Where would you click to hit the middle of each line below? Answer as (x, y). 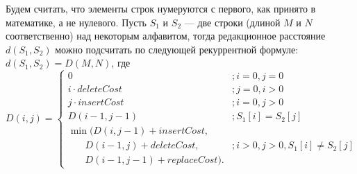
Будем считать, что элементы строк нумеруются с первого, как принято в (161, 8)
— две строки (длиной (232, 22)
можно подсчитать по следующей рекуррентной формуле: (177, 49)
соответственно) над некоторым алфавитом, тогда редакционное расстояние (166, 36)
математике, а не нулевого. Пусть (76, 22)
